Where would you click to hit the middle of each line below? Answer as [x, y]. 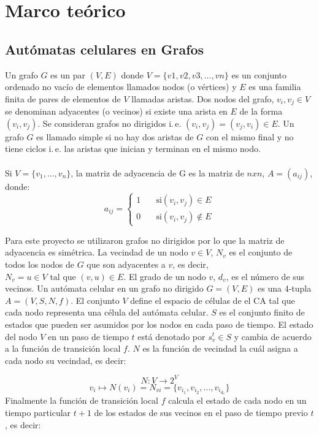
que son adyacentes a [126, 264]
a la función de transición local [63, 348]
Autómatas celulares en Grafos [105, 49]
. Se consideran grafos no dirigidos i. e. [110, 123]
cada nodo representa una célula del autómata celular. [107, 312]
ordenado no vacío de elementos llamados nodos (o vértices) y [121, 87]
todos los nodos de [40, 264]
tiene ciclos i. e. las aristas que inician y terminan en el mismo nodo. [133, 149]
